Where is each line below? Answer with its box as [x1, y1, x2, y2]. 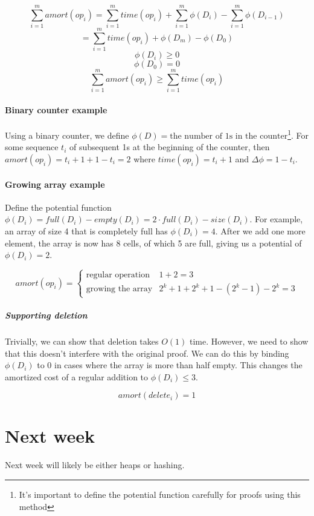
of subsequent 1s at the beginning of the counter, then [69, 141, 270, 153]
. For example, [249, 213, 303, 225]
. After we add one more [215, 225, 306, 237]
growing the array [86, 285, 153, 294]
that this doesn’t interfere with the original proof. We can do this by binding [5, 346, 289, 359]
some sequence [5, 141, 59, 153]
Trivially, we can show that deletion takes [5, 334, 159, 347]
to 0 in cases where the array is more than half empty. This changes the [37, 359, 303, 371]
